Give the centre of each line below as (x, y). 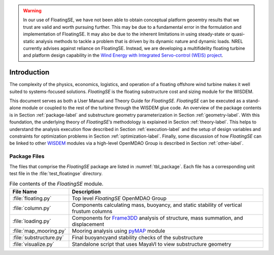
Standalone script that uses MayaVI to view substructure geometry (151, 244)
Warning (32, 11)
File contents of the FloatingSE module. (56, 184)
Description (86, 191)
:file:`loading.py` (32, 221)
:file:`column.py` (32, 208)
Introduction (29, 73)
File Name (25, 191)
